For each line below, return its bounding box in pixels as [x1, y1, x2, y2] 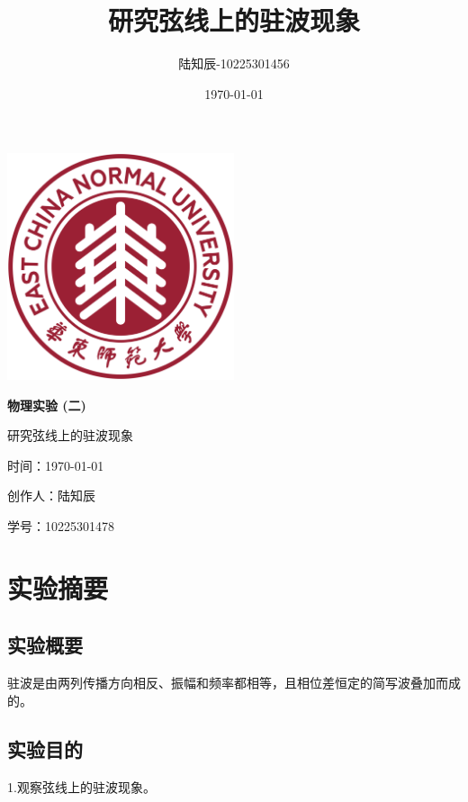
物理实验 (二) [7, 395, 86, 414]
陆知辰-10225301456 [178, 54, 290, 73]
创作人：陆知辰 [7, 486, 95, 505]
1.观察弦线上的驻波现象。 [7, 777, 156, 796]
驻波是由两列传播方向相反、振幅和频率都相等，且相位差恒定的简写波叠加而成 [7, 673, 461, 692]
